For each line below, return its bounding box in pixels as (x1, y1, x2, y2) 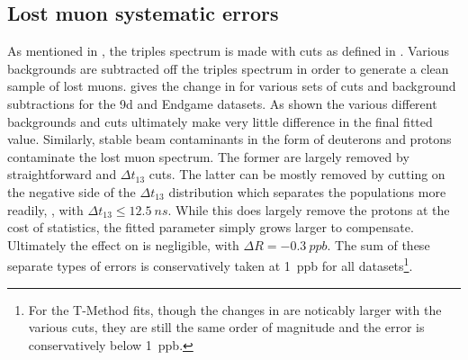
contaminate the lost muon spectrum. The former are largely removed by (7, 147, 409, 166)
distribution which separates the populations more (168, 182, 446, 201)
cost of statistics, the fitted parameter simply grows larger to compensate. (7, 218, 414, 237)
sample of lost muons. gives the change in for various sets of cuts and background (7, 76, 456, 95)
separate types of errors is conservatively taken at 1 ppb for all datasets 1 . (7, 254, 413, 274)
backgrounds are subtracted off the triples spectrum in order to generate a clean (7, 58, 449, 77)
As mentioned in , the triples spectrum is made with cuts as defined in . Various (7, 41, 450, 60)
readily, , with (7, 200, 84, 219)
